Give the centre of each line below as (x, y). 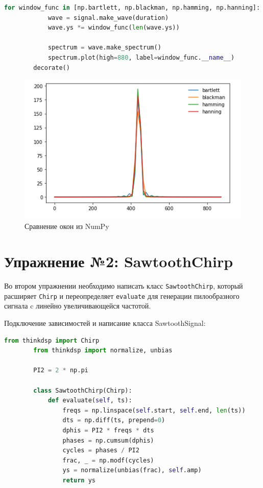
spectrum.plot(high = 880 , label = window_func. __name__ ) (141, 57)
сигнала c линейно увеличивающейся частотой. (78, 306)
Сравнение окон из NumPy (67, 226)
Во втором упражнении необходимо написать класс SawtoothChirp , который (124, 286)
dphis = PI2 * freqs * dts (108, 430)
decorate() (52, 68)
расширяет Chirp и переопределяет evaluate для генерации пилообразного (122, 296)
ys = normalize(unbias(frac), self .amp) (132, 470)
